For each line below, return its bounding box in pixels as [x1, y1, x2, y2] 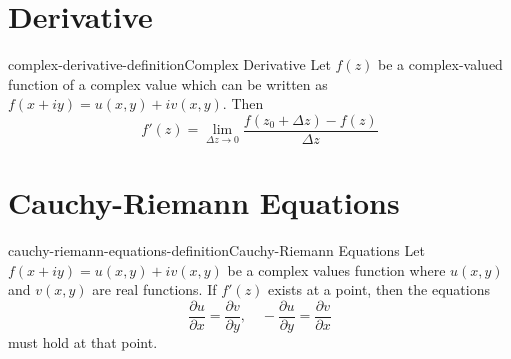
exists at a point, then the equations [268, 279, 490, 300]
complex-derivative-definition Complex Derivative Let [8, 54, 331, 75]
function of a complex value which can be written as [8, 73, 328, 94]
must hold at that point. [8, 331, 158, 352]
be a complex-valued [378, 54, 503, 75]
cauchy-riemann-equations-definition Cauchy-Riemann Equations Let [8, 240, 425, 261]
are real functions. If [92, 279, 217, 300]
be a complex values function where [227, 259, 446, 280]
